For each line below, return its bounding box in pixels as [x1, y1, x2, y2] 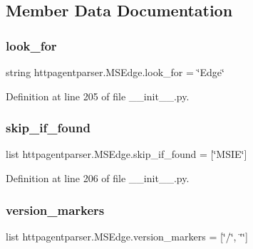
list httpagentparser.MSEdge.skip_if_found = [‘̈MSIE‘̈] [6, 147, 247, 161]
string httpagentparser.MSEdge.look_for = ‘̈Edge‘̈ [6, 65, 224, 79]
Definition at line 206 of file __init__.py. [6, 171, 190, 185]
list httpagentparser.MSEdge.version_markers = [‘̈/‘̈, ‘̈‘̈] [6, 228, 248, 243]
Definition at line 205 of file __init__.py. [6, 88, 190, 103]
